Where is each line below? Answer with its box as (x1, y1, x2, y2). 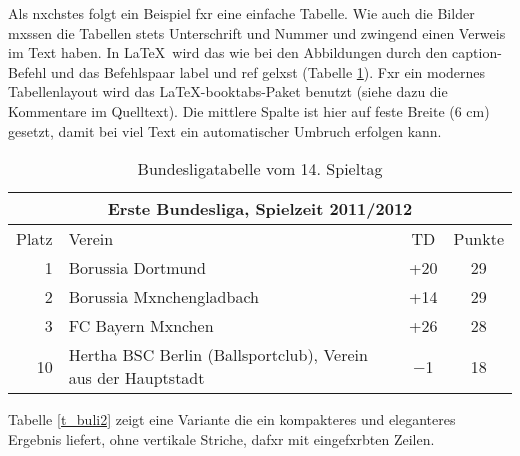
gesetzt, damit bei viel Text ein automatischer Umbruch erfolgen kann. (8, 120, 442, 141)
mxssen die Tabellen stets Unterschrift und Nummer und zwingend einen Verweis (8, 22, 506, 43)
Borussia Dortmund (68, 256, 206, 280)
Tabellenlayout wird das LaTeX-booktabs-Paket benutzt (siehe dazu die (8, 81, 448, 102)
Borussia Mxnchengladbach (68, 285, 259, 309)
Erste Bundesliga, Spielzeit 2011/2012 (107, 197, 413, 221)
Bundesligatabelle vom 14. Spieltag (137, 157, 383, 181)
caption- (452, 42, 502, 63)
